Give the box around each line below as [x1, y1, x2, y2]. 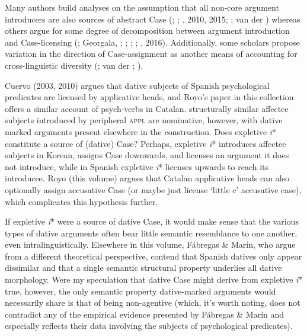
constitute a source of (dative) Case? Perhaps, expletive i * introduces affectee [5, 137, 286, 149]
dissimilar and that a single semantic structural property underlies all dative [5, 261, 282, 274]
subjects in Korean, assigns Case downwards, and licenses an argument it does [5, 149, 289, 161]
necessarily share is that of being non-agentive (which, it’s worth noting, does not [5, 296, 300, 309]
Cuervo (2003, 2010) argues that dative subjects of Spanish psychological [5, 79, 270, 91]
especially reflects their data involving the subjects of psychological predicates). [5, 319, 293, 332]
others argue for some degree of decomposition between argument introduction [5, 24, 290, 37]
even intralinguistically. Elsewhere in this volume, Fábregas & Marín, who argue [5, 238, 296, 251]
